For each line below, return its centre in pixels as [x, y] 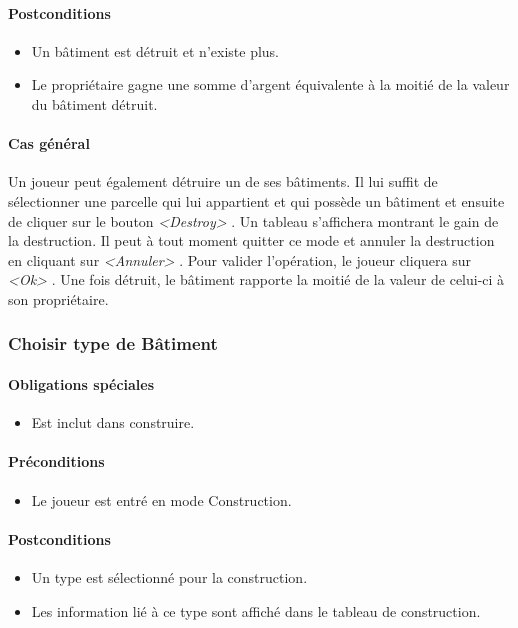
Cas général [49, 143]
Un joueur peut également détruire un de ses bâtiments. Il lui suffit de [223, 181]
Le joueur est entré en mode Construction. [161, 499]
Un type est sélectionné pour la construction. [169, 576]
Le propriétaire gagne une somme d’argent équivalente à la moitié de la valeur [270, 84]
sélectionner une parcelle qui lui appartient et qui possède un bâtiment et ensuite [256, 200]
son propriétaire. [58, 298]
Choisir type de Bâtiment [113, 343]
